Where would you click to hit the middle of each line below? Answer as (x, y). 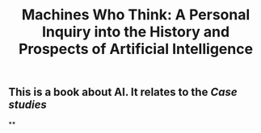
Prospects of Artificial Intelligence (136, 49)
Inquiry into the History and (136, 32)
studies (27, 105)
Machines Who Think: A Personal (136, 15)
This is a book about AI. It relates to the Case (123, 92)
